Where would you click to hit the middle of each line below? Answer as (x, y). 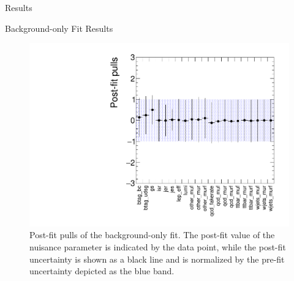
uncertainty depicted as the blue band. (102, 271)
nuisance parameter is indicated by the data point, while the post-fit (158, 247)
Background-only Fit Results (59, 28)
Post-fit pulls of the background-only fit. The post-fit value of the (152, 235)
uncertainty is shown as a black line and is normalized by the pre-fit (157, 259)
